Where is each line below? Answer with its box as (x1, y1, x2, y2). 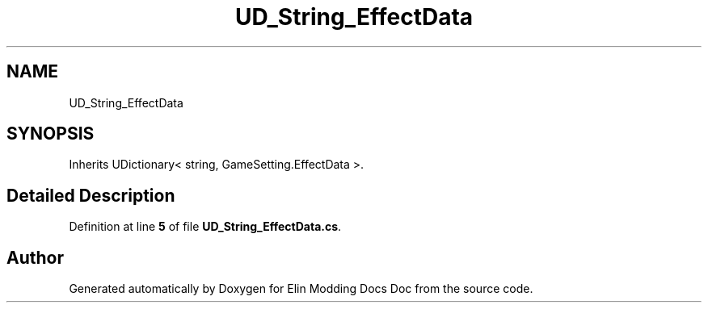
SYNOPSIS (6, 123, 95, 144)
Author (6, 247, 64, 268)
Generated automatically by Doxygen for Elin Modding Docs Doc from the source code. (69, 282, 533, 296)
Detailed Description (6, 185, 175, 206)
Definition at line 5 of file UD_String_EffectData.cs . (69, 219, 342, 234)
